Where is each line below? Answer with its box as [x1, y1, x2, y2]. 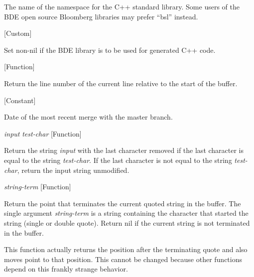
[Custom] [4, 28, 32, 38]
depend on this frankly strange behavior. [4, 264, 128, 274]
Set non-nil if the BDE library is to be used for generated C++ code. [4, 44, 216, 55]
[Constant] [4, 95, 36, 105]
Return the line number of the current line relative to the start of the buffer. [4, 78, 238, 88]
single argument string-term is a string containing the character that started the [4, 208, 249, 218]
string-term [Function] [4, 181, 71, 192]
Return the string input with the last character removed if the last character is [4, 145, 244, 155]
